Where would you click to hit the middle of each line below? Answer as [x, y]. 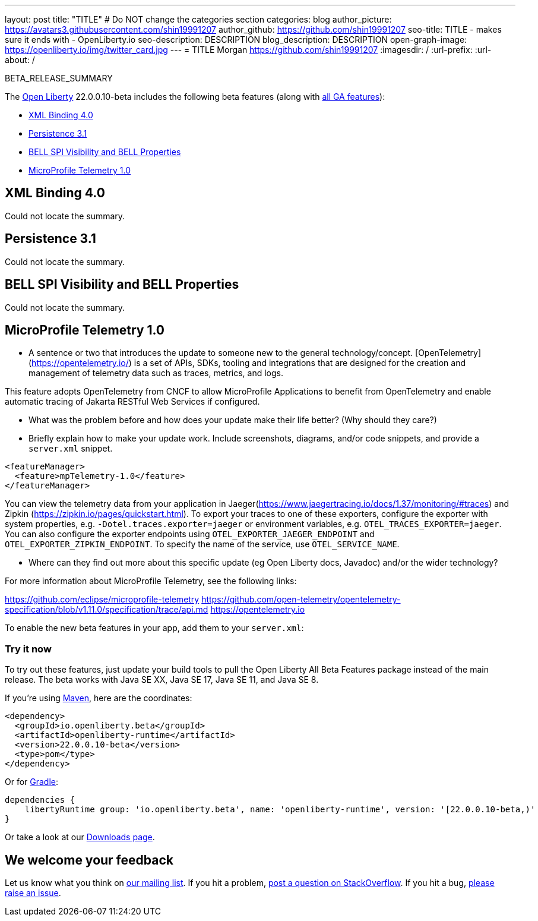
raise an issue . [33, 892]
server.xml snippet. [71, 449]
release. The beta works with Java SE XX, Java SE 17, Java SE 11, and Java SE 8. [162, 680]
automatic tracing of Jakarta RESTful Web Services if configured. [132, 402]
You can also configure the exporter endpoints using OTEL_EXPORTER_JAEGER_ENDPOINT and [190, 534]
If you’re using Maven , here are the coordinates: [99, 698]
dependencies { [40, 800]
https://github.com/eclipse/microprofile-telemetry [102, 600]
